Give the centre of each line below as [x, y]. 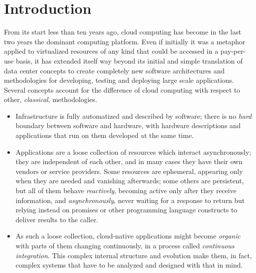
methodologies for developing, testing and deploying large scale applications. [119, 80]
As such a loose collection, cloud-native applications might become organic [128, 236]
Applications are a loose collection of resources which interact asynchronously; [133, 152]
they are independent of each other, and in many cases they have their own [129, 161]
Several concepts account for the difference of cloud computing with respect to [122, 89]
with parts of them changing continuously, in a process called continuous [125, 245]
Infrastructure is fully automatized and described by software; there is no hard [133, 116]
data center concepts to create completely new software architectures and [114, 70]
